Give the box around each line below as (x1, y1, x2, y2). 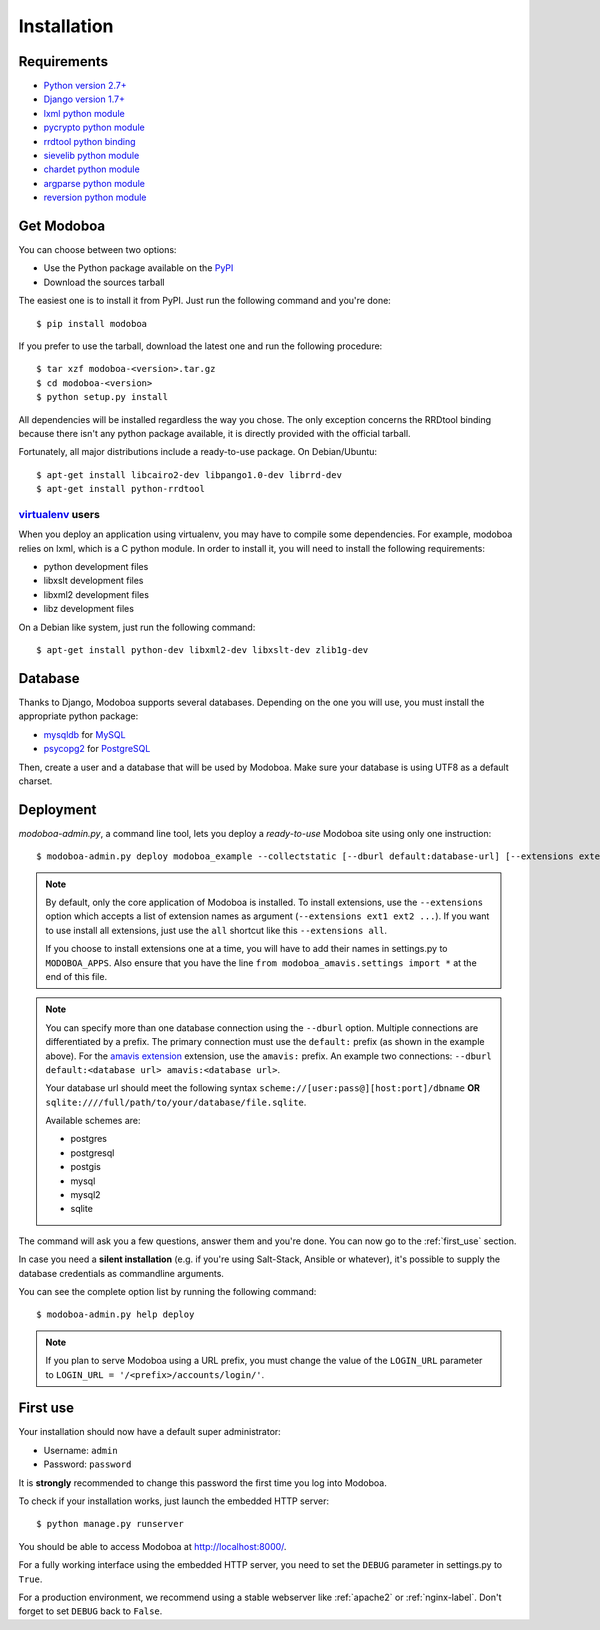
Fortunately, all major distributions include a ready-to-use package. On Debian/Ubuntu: (18, 446, 378, 458)
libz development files (43, 603, 135, 615)
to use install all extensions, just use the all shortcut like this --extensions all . (45, 924, 387, 936)
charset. (18, 775, 53, 787)
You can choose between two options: (18, 244, 177, 256)
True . (18, 1573, 43, 1585)
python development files (43, 561, 149, 573)
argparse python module (43, 177, 145, 189)
